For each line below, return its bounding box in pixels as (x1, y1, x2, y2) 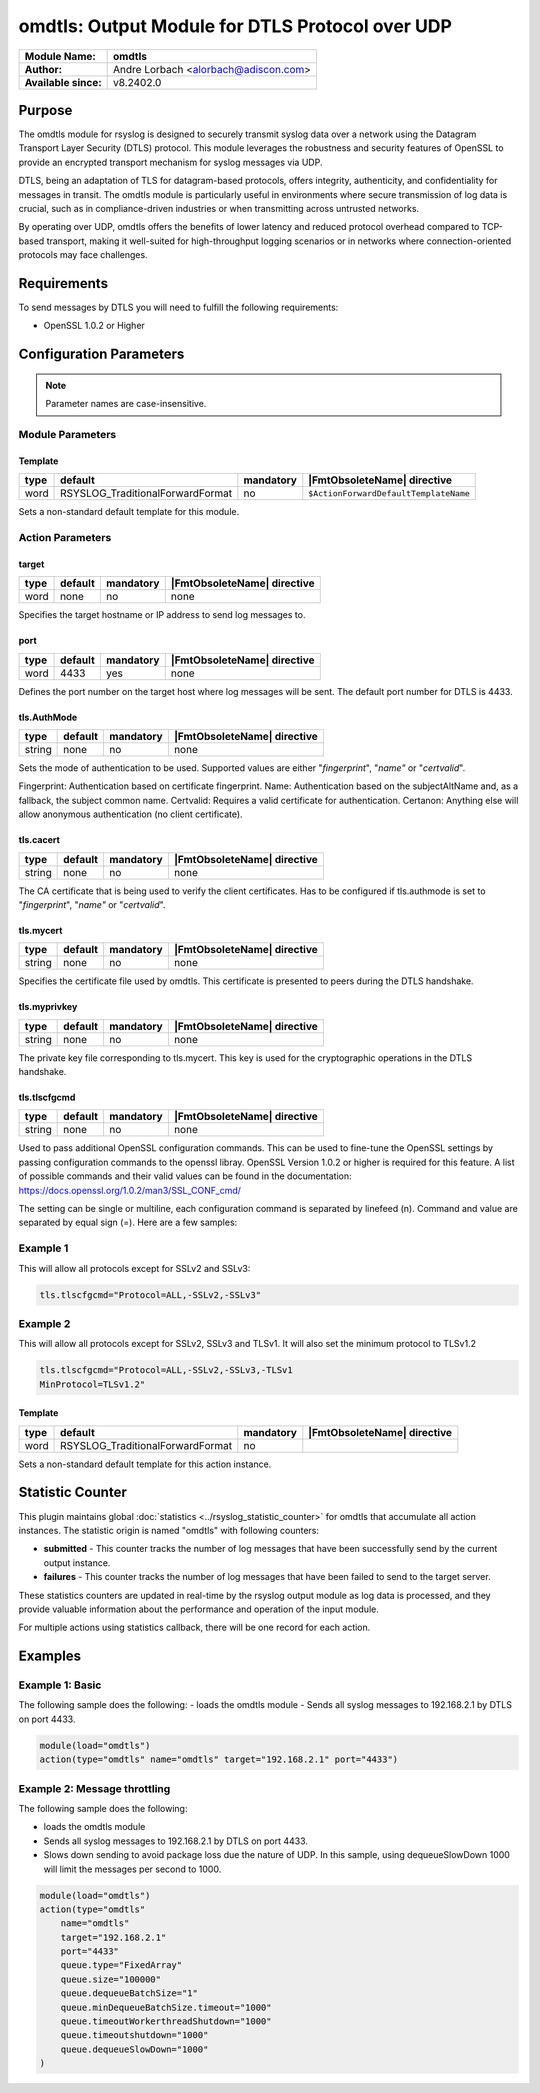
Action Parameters (18, 531, 112, 544)
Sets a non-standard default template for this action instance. (18, 1458, 272, 1470)
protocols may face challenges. (18, 249, 149, 261)
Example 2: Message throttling (18, 1781, 171, 1795)
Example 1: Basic (18, 1678, 102, 1692)
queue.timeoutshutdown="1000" (60, 2030, 209, 2041)
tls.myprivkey (18, 1001, 78, 1013)
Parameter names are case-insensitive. (45, 398, 207, 410)
